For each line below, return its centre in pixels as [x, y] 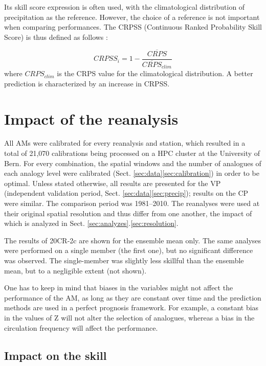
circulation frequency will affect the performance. [81, 327]
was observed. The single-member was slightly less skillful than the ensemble [124, 260]
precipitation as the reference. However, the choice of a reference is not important [132, 17]
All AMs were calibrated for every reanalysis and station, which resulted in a [125, 143]
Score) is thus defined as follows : [56, 37]
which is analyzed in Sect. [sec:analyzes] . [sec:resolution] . [91, 223]
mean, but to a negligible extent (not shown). [75, 270]
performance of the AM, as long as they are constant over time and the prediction [133, 297]
